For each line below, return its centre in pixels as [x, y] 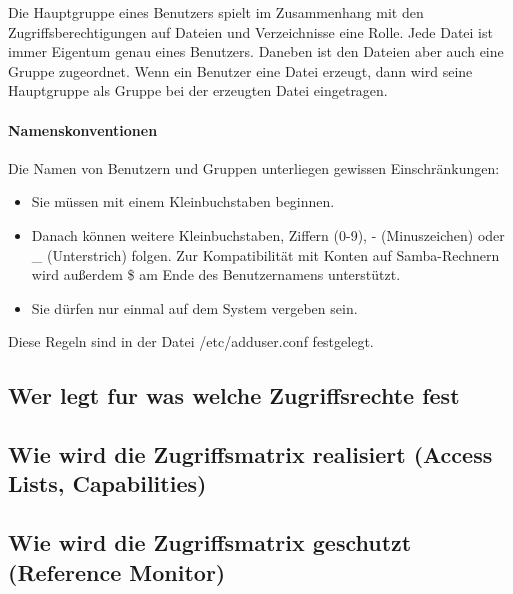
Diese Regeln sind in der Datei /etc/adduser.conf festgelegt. [191, 341]
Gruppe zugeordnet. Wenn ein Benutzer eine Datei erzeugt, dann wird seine [240, 70]
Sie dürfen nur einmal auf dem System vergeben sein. [194, 307]
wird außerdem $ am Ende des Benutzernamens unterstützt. [216, 274]
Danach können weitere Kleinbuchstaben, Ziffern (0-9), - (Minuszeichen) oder [268, 234]
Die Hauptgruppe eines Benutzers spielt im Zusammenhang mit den [216, 12]
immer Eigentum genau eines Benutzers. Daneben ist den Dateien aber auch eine [256, 51]
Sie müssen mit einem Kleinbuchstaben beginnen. [183, 201]
